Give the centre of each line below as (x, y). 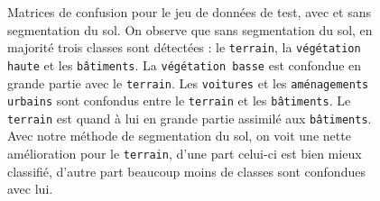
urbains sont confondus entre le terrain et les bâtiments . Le (179, 100)
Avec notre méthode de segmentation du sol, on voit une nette (179, 136)
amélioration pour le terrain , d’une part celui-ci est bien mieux (185, 154)
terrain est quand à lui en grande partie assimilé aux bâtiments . (190, 118)
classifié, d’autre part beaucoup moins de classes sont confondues (186, 171)
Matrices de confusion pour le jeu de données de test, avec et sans (189, 12)
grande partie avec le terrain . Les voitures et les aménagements (188, 82)
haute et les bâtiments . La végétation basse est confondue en (185, 64)
